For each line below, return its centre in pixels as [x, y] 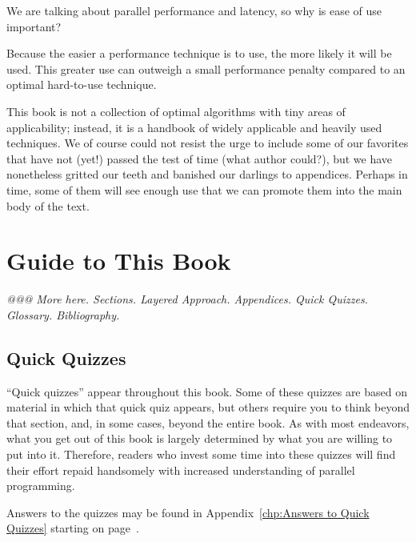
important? [34, 26]
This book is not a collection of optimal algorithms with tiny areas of [176, 111]
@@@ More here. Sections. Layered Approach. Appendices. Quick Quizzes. [187, 299]
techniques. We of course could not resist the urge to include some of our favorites [208, 143]
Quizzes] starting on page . [73, 528]
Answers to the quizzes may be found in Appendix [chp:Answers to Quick [188, 512]
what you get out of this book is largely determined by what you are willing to [200, 438]
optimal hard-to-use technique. [82, 84]
